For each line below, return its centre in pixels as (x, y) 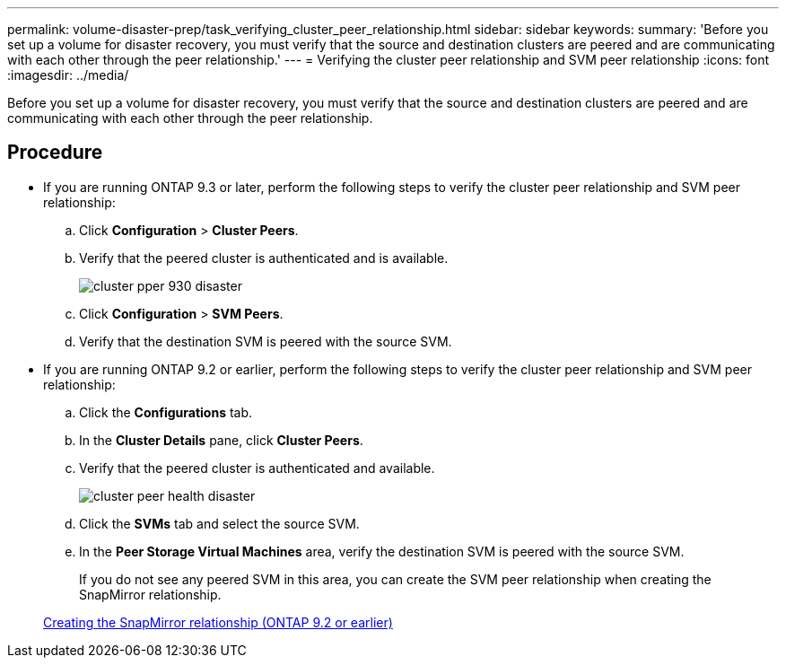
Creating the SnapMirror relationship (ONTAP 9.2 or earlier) (218, 622)
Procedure (55, 153)
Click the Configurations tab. (166, 412)
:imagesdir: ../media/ (68, 75)
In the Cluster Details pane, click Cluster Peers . (221, 440)
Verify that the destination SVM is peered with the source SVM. (266, 341)
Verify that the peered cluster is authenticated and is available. (264, 258)
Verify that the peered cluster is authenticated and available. (257, 468)
